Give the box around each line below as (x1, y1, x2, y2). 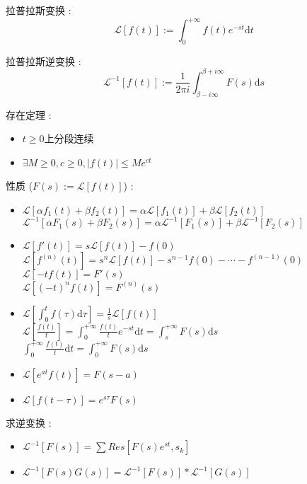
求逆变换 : (6, 415, 52, 430)
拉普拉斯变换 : (6, 3, 71, 17)
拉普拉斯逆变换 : (6, 53, 81, 68)
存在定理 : (6, 107, 52, 122)
